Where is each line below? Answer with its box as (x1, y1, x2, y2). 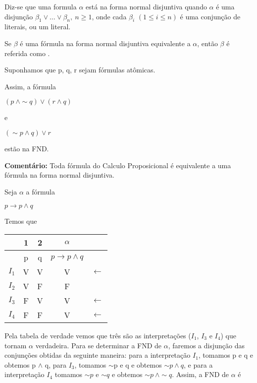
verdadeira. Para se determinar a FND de (35, 340, 162, 350)
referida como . (4, 48, 50, 58)
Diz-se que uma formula (4, 1, 77, 11)
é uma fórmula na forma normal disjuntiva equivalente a (20, 38, 191, 48)
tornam (4, 340, 27, 350)
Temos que (4, 216, 37, 226)
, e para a (184, 359, 213, 370)
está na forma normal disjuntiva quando (86, 1, 207, 11)
